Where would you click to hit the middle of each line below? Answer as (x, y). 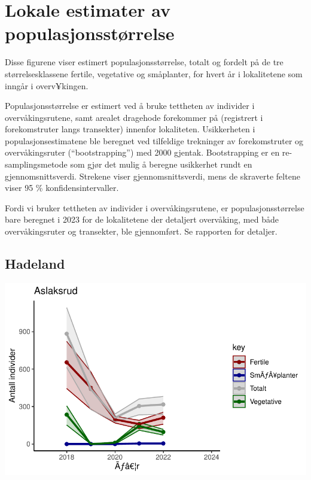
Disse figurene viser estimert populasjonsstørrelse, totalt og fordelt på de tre (144, 62)
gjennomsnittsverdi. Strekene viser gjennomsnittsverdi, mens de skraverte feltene (153, 176)
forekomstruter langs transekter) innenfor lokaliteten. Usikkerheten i (130, 129)
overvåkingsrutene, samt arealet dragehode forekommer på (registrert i (134, 117)
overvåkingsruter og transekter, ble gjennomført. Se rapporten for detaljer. (141, 231)
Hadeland (35, 264)
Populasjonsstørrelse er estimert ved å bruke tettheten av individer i (130, 106)
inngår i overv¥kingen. (47, 85)
